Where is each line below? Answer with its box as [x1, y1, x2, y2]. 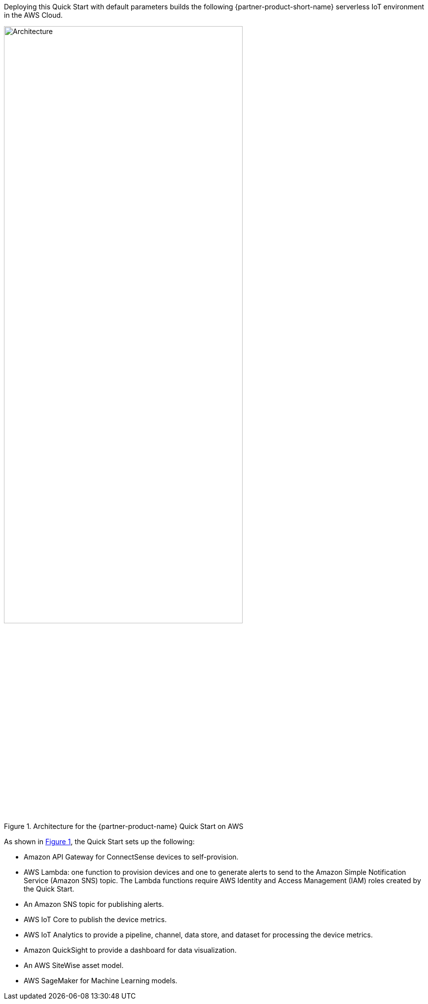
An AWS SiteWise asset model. [24, 961, 124, 969]
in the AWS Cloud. [4, 11, 63, 19]
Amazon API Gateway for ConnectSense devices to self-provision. [24, 853, 239, 861]
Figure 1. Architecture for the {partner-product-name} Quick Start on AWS [4, 822, 244, 830]
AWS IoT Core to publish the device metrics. [24, 915, 167, 924]
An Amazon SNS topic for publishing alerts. [24, 900, 164, 908]
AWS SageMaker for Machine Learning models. [24, 976, 178, 985]
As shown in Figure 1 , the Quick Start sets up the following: [4, 837, 195, 846]
